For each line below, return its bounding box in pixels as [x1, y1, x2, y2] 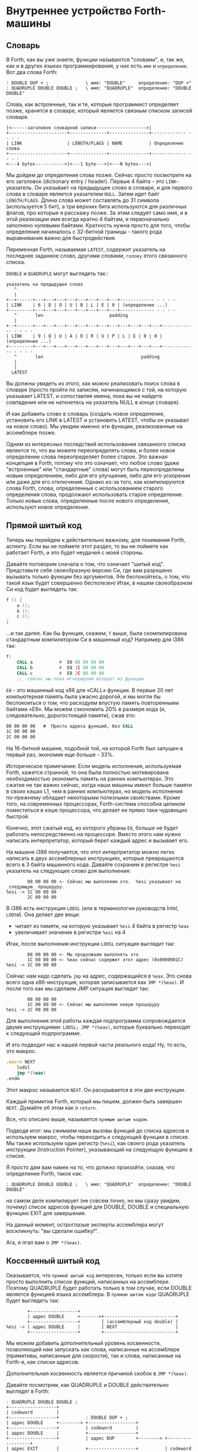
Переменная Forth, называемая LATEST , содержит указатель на [6, 246, 165, 253]
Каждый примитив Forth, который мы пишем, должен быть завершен [6, 1097, 182, 1105]
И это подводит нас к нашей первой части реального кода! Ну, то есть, [6, 1041, 187, 1049]
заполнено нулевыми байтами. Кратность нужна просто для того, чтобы [6, 222, 190, 229]
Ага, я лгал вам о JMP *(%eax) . [6, 1239, 82, 1246]
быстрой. [6, 813, 30, 820]
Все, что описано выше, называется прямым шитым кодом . [6, 1115, 148, 1123]
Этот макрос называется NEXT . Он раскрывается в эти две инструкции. [6, 1086, 186, 1093]
